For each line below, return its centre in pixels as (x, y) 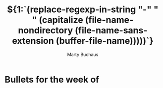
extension (33, 41)
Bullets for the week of (52, 79)
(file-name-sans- (111, 30)
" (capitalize (58, 20)
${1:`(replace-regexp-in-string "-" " (83, 10)
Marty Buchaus (83, 54)
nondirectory (46, 30)
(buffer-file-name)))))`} (105, 41)
